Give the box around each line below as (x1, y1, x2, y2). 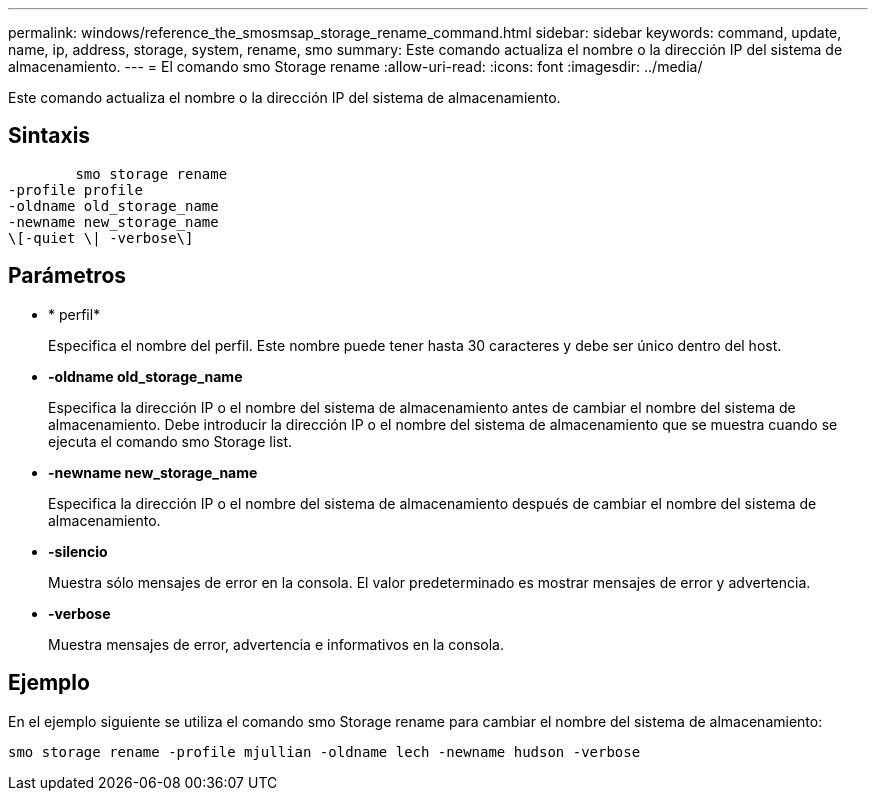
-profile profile (8, 181, 143, 198)
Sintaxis (8, 123, 91, 149)
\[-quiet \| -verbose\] (8, 229, 194, 246)
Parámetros (8, 263, 127, 289)
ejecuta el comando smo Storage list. (48, 432, 293, 450)
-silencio (48, 542, 108, 560)
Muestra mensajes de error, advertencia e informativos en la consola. (48, 635, 505, 653)
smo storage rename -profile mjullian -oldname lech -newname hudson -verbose (8, 743, 641, 760)
